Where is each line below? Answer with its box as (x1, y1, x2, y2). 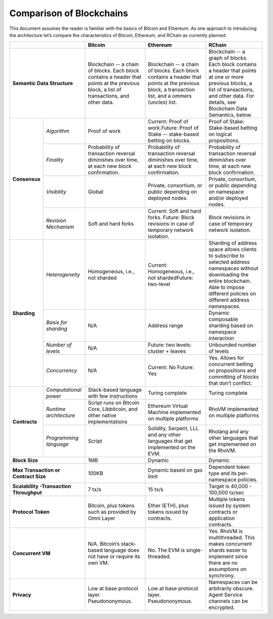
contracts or (208, 509, 238, 516)
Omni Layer (87, 515, 116, 522)
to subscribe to (208, 252, 245, 259)
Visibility (46, 188, 67, 195)
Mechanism (46, 223, 74, 230)
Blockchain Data (208, 105, 248, 112)
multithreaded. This (208, 534, 255, 541)
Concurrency (46, 367, 78, 374)
